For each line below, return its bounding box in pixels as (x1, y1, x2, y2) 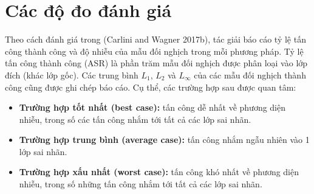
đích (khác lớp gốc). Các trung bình (5, 68, 138, 81)
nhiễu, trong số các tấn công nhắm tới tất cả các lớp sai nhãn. (19, 113, 251, 125)
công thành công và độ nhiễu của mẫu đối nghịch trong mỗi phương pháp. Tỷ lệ (5, 44, 304, 57)
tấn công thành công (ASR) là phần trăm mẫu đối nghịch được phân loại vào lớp (5, 57, 308, 69)
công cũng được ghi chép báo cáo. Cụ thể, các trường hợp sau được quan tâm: (5, 80, 296, 93)
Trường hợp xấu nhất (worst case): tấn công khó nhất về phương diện (19, 165, 299, 178)
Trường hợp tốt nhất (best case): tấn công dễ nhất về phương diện (19, 101, 286, 114)
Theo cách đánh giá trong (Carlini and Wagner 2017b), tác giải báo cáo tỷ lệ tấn (5, 33, 306, 46)
